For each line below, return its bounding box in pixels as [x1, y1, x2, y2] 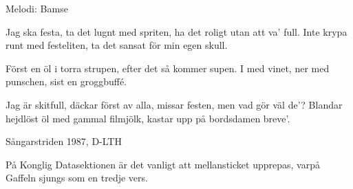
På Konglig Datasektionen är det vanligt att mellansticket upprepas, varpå [6, 157, 320, 171]
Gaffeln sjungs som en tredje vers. [6, 170, 148, 185]
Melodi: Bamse [6, 1, 68, 15]
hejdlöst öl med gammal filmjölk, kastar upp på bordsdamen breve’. [6, 111, 290, 125]
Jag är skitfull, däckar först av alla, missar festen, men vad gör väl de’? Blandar [6, 97, 343, 111]
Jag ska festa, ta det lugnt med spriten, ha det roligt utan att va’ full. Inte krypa [6, 24, 347, 38]
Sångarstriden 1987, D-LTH [6, 134, 122, 148]
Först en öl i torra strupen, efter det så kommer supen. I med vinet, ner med [6, 60, 330, 75]
